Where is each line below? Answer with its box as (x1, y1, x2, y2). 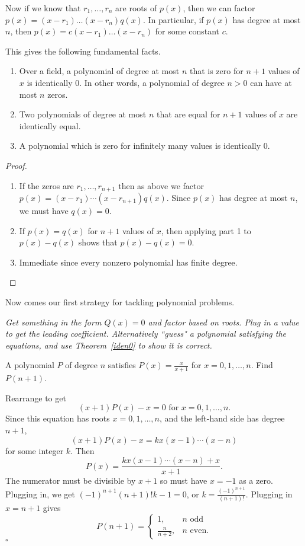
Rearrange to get (5, 391, 66, 404)
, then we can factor (183, 2, 255, 14)
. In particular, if (142, 13, 204, 25)
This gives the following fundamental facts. (5, 44, 161, 57)
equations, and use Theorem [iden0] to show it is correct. (5, 339, 212, 351)
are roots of (115, 2, 157, 14)
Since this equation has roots (5, 412, 110, 424)
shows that (78, 236, 118, 248)
